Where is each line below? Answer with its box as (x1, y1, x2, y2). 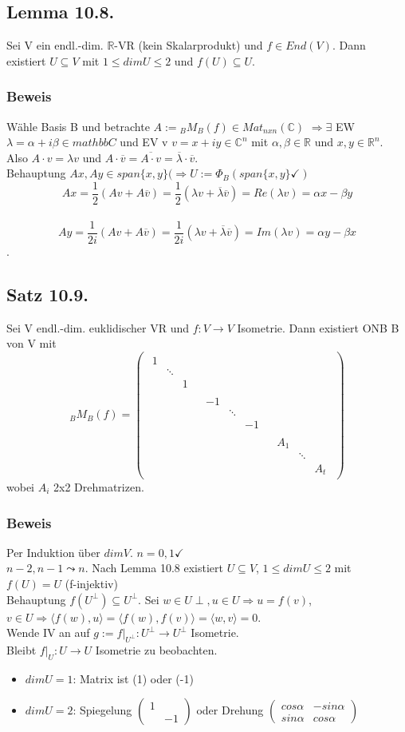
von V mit (6, 335, 57, 352)
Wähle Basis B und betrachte (6, 117, 150, 134)
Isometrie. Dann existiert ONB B (237, 319, 399, 336)
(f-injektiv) (65, 575, 118, 592)
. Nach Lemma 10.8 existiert (85, 559, 223, 576)
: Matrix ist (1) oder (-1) (73, 670, 194, 686)
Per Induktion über (6, 543, 100, 560)
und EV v (120, 133, 168, 150)
